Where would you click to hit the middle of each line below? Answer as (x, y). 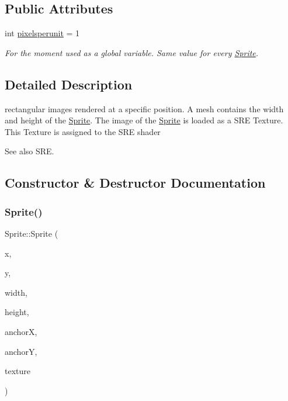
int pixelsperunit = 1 (42, 33)
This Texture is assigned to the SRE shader (83, 131)
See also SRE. (30, 151)
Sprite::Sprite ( (32, 233)
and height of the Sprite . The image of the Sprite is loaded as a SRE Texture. (144, 120)
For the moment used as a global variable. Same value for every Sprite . (132, 52)
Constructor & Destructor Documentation (135, 183)
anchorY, (21, 351)
